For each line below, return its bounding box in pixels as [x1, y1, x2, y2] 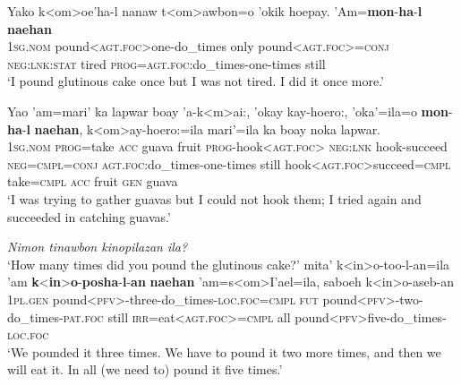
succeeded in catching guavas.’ [7, 207, 171, 226]
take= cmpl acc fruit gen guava [7, 172, 178, 191]
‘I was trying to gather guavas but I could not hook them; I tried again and [7, 189, 422, 208]
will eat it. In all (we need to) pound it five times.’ [7, 360, 283, 379]
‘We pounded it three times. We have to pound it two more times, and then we [7, 342, 441, 361]
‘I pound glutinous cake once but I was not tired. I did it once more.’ [7, 72, 385, 90]
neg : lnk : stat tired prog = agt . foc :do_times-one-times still [7, 54, 326, 73]
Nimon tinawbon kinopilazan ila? [7, 237, 188, 256]
